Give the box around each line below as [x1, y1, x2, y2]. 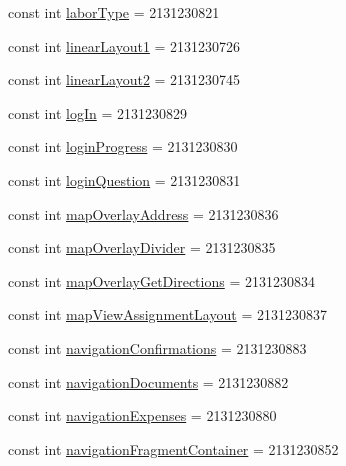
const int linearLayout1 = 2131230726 [8, 35, 241, 56]
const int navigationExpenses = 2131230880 [8, 405, 277, 426]
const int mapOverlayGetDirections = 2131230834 [8, 270, 315, 291]
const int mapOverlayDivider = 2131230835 [8, 237, 276, 258]
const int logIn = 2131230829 [8, 102, 187, 123]
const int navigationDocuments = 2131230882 [8, 371, 289, 392]
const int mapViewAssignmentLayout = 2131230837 [8, 304, 327, 325]
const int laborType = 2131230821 [8, 2, 220, 22]
